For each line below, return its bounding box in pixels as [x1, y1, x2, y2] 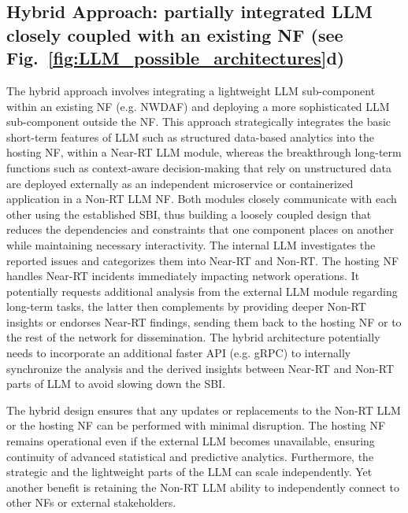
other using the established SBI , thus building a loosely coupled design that [6, 205, 372, 222]
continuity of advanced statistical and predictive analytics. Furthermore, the [6, 448, 374, 464]
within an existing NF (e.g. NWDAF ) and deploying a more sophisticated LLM [6, 98, 390, 114]
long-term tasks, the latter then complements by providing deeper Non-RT [6, 298, 366, 315]
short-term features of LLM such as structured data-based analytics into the [6, 128, 375, 145]
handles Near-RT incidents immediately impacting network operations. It [6, 268, 360, 284]
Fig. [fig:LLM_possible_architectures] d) [6, 46, 345, 70]
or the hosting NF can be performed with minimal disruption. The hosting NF [6, 417, 386, 434]
